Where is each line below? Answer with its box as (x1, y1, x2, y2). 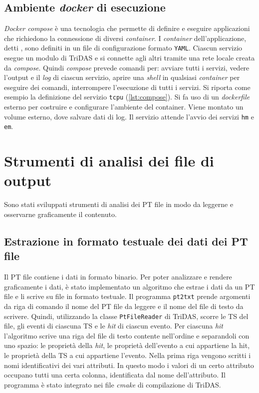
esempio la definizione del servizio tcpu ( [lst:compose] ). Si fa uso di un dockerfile (4, 91, 250, 102)
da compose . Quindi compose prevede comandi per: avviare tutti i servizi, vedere (4, 62, 250, 72)
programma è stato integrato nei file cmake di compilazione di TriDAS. (4, 379, 221, 389)
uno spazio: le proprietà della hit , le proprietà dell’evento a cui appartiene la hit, (4, 340, 250, 350)
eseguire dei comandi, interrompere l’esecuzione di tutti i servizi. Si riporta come (4, 81, 251, 92)
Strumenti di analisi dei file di (4, 150, 214, 171)
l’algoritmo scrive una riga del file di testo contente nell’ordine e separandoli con (4, 330, 250, 340)
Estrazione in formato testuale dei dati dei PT (4, 233, 248, 248)
